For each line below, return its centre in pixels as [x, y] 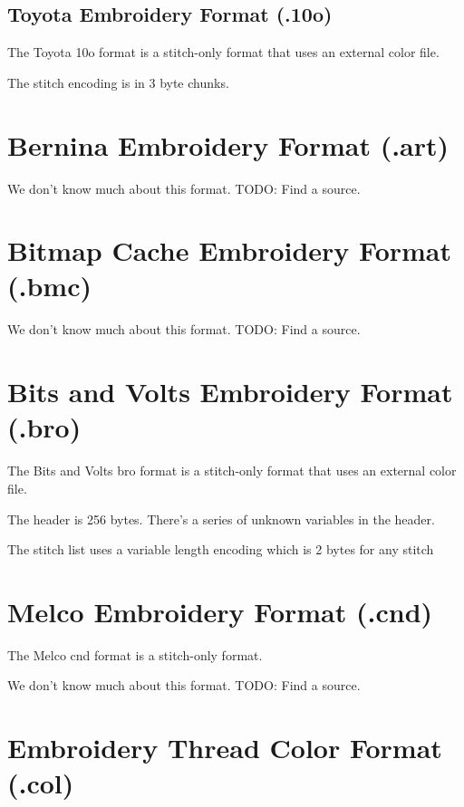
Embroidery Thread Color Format [225, 748]
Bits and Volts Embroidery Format [230, 392]
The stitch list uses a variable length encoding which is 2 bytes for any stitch [221, 549]
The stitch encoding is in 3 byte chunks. [118, 82]
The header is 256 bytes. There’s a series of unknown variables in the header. [221, 519]
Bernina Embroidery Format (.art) [228, 144]
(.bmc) [49, 286]
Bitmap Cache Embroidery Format [230, 250]
